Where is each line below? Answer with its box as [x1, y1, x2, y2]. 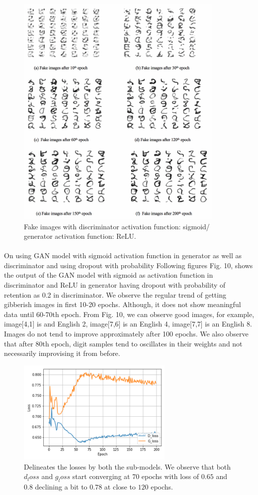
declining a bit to [35, 482, 87, 492]
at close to [104, 482, 136, 492]
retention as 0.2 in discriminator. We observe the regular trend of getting [4, 289, 226, 300]
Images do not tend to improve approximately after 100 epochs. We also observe [4, 329, 249, 339]
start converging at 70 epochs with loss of [72, 471, 199, 482]
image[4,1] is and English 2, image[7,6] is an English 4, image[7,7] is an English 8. [4, 319, 252, 329]
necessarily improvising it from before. [4, 348, 120, 358]
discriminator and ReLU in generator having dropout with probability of [4, 280, 226, 290]
